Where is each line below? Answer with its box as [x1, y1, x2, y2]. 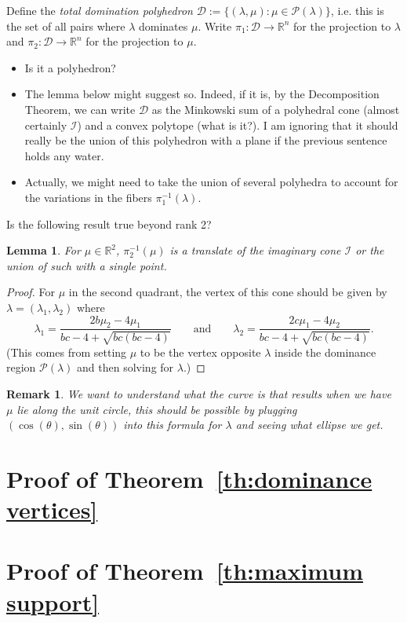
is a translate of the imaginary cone [169, 242, 341, 258]
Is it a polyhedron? [24, 59, 116, 75]
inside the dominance [274, 343, 376, 360]
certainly [24, 116, 67, 133]
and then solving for [77, 359, 174, 376]
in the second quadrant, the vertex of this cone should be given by [68, 284, 387, 300]
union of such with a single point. [6, 257, 167, 273]
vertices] [6, 493, 98, 526]
